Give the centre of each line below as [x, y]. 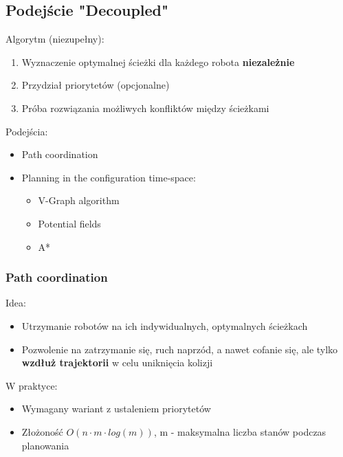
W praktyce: [32, 385]
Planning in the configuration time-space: [109, 177]
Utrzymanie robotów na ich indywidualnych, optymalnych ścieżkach [165, 325]
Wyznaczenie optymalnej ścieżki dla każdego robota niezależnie [158, 62]
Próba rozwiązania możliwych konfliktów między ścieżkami [145, 108]
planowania [45, 445]
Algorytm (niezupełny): [55, 39]
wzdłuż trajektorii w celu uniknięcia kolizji [117, 363]
